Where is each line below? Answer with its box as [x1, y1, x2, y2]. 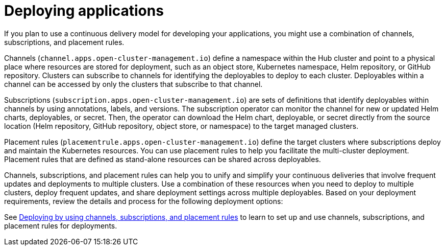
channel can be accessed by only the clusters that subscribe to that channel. [4, 79, 263, 88]
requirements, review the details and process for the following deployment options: [4, 196, 283, 206]
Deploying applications [4, 2, 164, 19]
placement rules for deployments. [4, 221, 117, 230]
